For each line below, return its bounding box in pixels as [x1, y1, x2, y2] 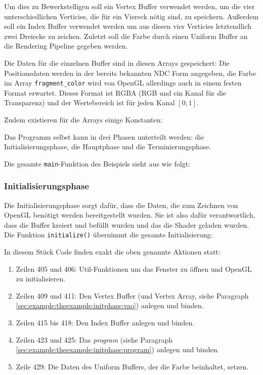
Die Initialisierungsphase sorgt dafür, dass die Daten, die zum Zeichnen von [4, 199, 238, 210]
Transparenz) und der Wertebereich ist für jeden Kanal [4, 97, 175, 108]
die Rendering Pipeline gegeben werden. [4, 40, 128, 51]
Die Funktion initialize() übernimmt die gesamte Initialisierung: [4, 229, 213, 240]
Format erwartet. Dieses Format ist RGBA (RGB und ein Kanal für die [4, 87, 227, 98]
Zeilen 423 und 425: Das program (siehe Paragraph [16, 334, 173, 345]
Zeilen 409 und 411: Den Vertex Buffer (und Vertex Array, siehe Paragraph [16, 290, 249, 301]
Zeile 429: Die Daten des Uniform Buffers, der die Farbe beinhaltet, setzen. [16, 361, 249, 371]
